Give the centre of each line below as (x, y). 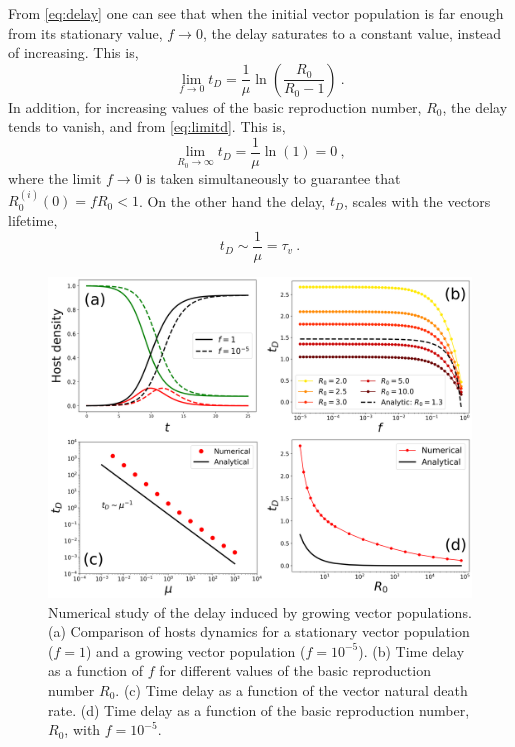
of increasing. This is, (73, 52)
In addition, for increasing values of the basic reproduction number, (215, 106)
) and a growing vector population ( (195, 650)
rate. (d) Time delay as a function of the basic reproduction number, (259, 709)
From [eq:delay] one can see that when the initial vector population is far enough (256, 13)
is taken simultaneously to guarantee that (273, 178)
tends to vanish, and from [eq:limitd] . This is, (147, 126)
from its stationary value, (85, 32)
